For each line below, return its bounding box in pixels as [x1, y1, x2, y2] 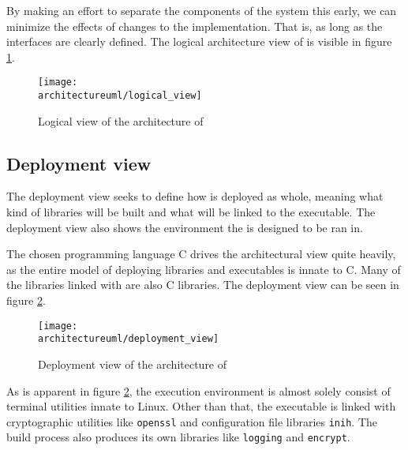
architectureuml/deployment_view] [38, 333, 219, 345]
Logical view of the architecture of [38, 112, 204, 129]
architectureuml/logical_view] [38, 90, 202, 102]
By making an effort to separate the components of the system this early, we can [6, 2, 397, 18]
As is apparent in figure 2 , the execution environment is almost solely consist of [6, 382, 391, 399]
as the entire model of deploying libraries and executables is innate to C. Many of [6, 261, 401, 277]
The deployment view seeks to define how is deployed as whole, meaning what [6, 188, 384, 204]
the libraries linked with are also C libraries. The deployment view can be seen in [6, 276, 399, 293]
